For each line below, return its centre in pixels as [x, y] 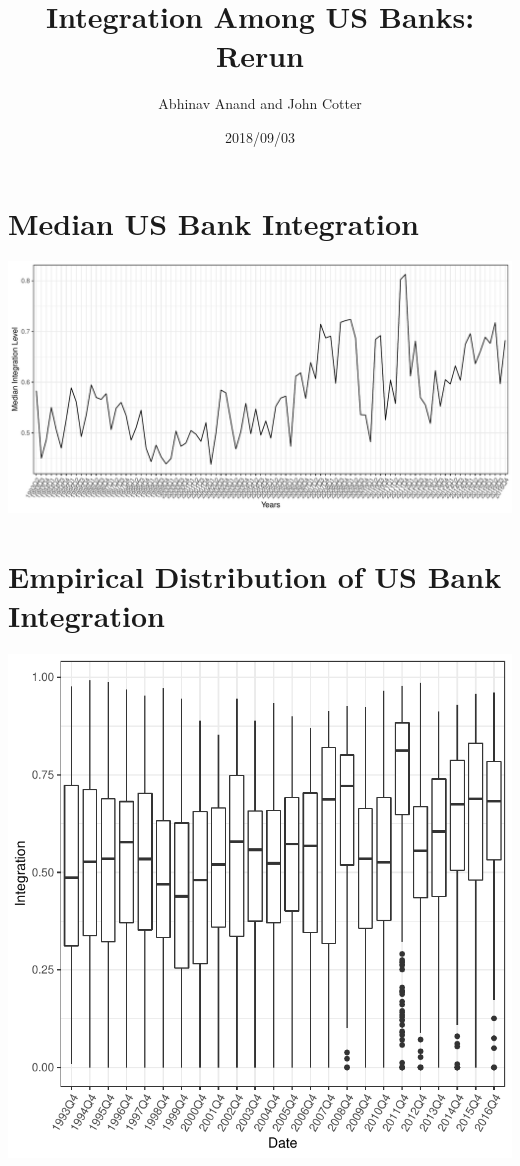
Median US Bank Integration [213, 222]
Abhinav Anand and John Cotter [260, 103]
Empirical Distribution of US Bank [255, 576]
